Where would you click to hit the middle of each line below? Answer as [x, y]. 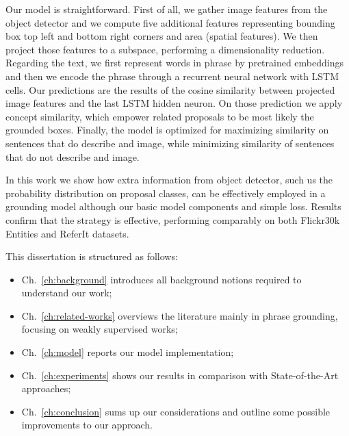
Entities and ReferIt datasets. [67, 233]
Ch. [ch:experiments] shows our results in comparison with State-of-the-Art [180, 375]
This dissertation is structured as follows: [92, 256]
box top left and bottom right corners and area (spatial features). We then [162, 36]
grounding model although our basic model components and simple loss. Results [173, 206]
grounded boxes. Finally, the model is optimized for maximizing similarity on [167, 130]
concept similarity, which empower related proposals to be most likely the [160, 116]
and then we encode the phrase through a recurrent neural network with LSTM [172, 76]
